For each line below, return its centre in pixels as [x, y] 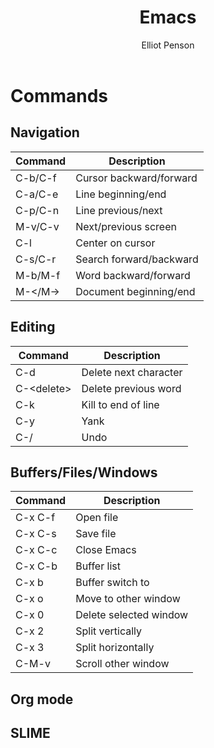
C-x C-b [36, 566]
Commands [59, 95]
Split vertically [109, 631]
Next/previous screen [126, 226]
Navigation [45, 132]
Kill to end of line [120, 404]
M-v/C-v [37, 226]
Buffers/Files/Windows [84, 472]
